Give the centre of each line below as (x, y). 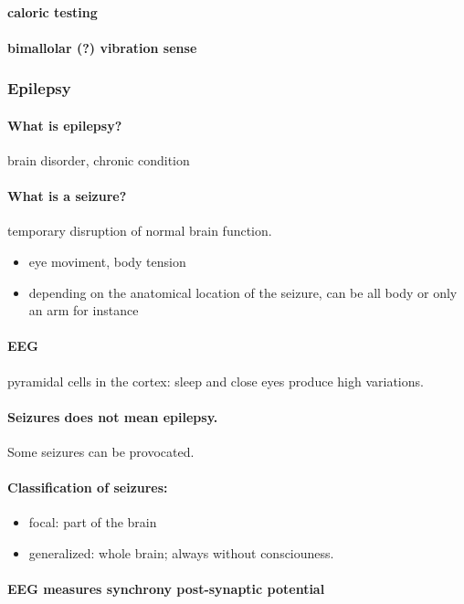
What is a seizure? (67, 196)
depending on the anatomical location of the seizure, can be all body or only (243, 292)
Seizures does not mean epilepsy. (113, 416)
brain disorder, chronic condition (99, 160)
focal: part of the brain (93, 522)
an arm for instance (84, 310)
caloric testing (53, 11)
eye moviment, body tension (107, 261)
